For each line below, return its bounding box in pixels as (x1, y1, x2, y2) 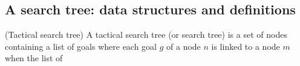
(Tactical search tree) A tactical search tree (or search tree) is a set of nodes (5, 28, 287, 41)
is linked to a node (211, 40, 280, 52)
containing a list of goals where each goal (5, 40, 157, 52)
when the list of (5, 52, 63, 64)
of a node (166, 40, 201, 52)
